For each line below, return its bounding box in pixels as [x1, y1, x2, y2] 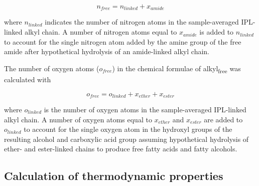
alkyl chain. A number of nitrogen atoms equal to [25, 27, 177, 37]
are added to [204, 114, 243, 124]
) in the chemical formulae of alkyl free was [112, 63, 241, 75]
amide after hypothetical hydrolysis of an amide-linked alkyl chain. [4, 46, 209, 57]
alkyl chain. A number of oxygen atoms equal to [4, 114, 152, 124]
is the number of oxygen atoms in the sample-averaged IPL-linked [44, 104, 246, 114]
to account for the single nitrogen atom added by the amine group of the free [4, 36, 241, 47]
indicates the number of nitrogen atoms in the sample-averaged [45, 17, 239, 27]
